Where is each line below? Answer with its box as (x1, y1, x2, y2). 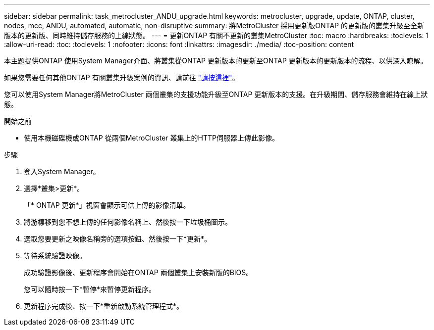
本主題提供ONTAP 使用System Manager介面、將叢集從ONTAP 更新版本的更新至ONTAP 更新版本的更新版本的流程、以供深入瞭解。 (4, 56, 428, 65)
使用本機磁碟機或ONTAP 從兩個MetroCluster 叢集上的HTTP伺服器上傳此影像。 (24, 134, 279, 142)
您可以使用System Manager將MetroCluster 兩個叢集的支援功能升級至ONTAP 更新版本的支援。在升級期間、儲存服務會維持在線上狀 (4, 90, 428, 98)
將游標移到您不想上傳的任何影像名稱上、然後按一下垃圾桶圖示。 (24, 218, 232, 226)
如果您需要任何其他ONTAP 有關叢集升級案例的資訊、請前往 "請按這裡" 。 (4, 73, 239, 82)
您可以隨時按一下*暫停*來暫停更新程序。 (24, 285, 156, 293)
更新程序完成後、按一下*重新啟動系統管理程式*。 (24, 302, 184, 310)
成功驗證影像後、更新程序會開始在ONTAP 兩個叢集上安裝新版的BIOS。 (24, 268, 253, 277)
